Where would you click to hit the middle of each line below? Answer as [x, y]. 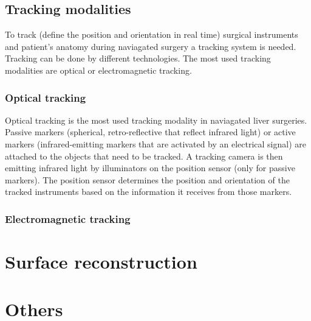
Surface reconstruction [101, 261]
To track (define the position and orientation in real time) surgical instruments [152, 34]
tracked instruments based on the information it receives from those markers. [149, 192]
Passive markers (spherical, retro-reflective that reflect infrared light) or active [150, 132]
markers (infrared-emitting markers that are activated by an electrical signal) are [156, 143]
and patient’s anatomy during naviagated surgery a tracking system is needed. [151, 46]
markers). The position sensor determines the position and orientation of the [147, 179]
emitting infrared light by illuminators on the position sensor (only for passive [150, 168]
